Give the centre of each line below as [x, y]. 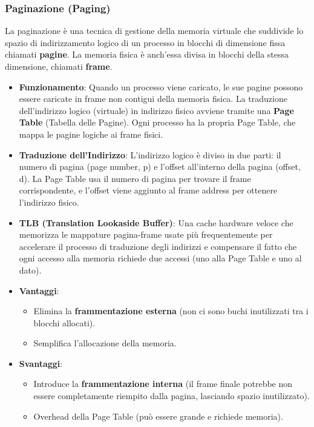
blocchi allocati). [64, 322]
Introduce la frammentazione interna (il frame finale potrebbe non [163, 384]
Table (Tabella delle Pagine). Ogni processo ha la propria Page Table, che [157, 122]
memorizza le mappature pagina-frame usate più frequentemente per [146, 234]
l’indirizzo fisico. [49, 202]
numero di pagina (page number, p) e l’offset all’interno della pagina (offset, [160, 166]
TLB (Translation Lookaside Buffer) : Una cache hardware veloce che [156, 222]
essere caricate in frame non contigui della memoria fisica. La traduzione [153, 99]
